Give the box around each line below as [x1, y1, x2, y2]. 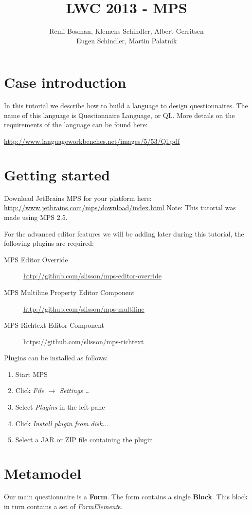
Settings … [59, 385, 90, 395]
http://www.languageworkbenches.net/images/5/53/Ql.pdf [4, 136, 180, 146]
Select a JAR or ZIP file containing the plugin [15, 434, 153, 445]
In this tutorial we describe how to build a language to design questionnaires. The [4, 100, 248, 111]
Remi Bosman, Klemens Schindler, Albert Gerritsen [49, 26, 204, 36]
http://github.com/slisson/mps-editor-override [23, 271, 162, 281]
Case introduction [4, 72, 126, 92]
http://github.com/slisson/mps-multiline [23, 303, 144, 314]
